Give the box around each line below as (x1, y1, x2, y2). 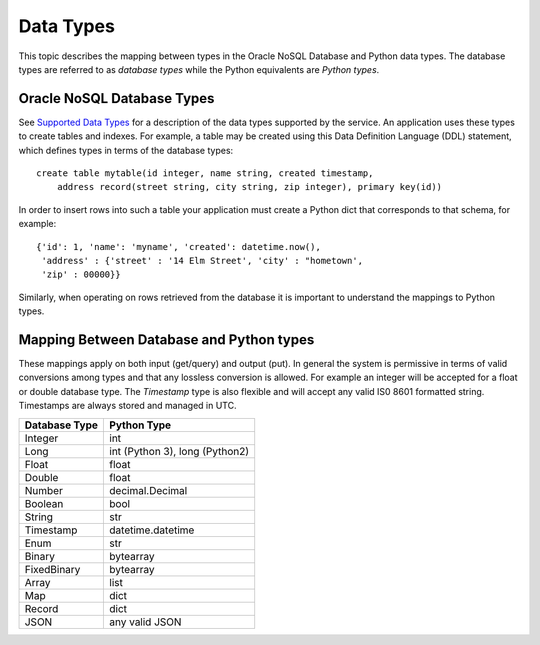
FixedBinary (24, 562, 81, 576)
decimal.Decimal (109, 483, 188, 497)
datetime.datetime (109, 523, 195, 537)
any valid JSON (109, 615, 182, 629)
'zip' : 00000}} (41, 269, 121, 280)
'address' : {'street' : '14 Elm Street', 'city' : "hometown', (41, 255, 364, 266)
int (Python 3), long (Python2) (109, 444, 250, 458)
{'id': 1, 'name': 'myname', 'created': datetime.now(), (36, 241, 322, 252)
